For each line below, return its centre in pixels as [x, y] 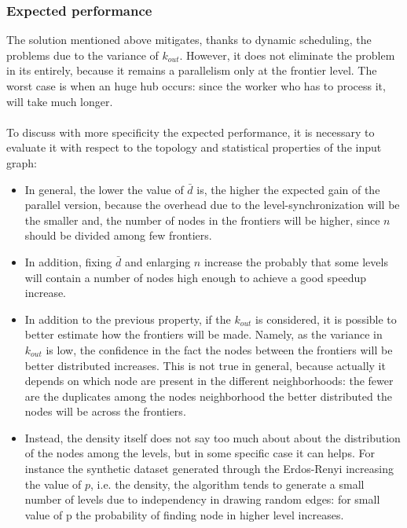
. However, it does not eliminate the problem [287, 55]
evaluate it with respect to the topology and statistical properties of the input [194, 147]
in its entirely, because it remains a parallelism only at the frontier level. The [192, 70]
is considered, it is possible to [326, 319]
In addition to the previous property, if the [128, 319]
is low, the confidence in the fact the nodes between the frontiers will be [219, 349]
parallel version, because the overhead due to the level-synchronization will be [212, 205]
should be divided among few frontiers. [118, 235]
